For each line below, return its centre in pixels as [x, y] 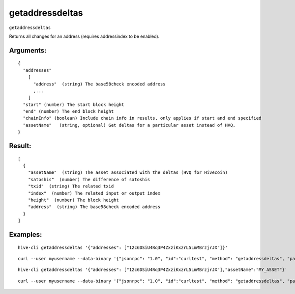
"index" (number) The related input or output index [94, 193]
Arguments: [28, 50]
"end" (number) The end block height [68, 111]
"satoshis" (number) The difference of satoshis [89, 179]
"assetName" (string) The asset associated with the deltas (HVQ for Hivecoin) [128, 173]
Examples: [26, 234]
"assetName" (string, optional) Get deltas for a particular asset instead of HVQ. [129, 125]
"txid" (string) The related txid [71, 186]
